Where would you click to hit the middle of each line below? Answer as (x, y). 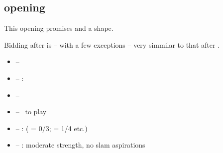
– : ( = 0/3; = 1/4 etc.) (52, 128)
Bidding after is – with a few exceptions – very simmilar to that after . (112, 44)
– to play (31, 112)
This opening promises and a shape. (59, 28)
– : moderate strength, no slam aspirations (80, 145)
